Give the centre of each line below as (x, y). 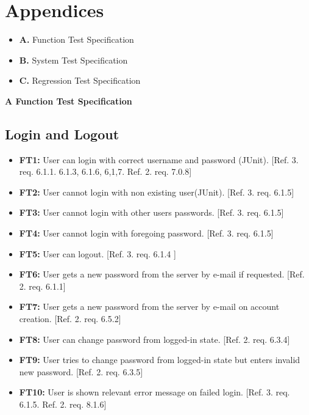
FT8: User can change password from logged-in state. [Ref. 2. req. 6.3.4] (154, 339)
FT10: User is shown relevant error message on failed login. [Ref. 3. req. (154, 392)
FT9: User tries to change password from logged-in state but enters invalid (160, 360)
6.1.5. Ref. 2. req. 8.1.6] (63, 404)
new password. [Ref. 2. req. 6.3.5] (81, 371)
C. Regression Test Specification (80, 80)
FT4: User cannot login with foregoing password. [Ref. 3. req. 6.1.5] (146, 233)
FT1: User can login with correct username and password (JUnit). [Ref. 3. (159, 159)
